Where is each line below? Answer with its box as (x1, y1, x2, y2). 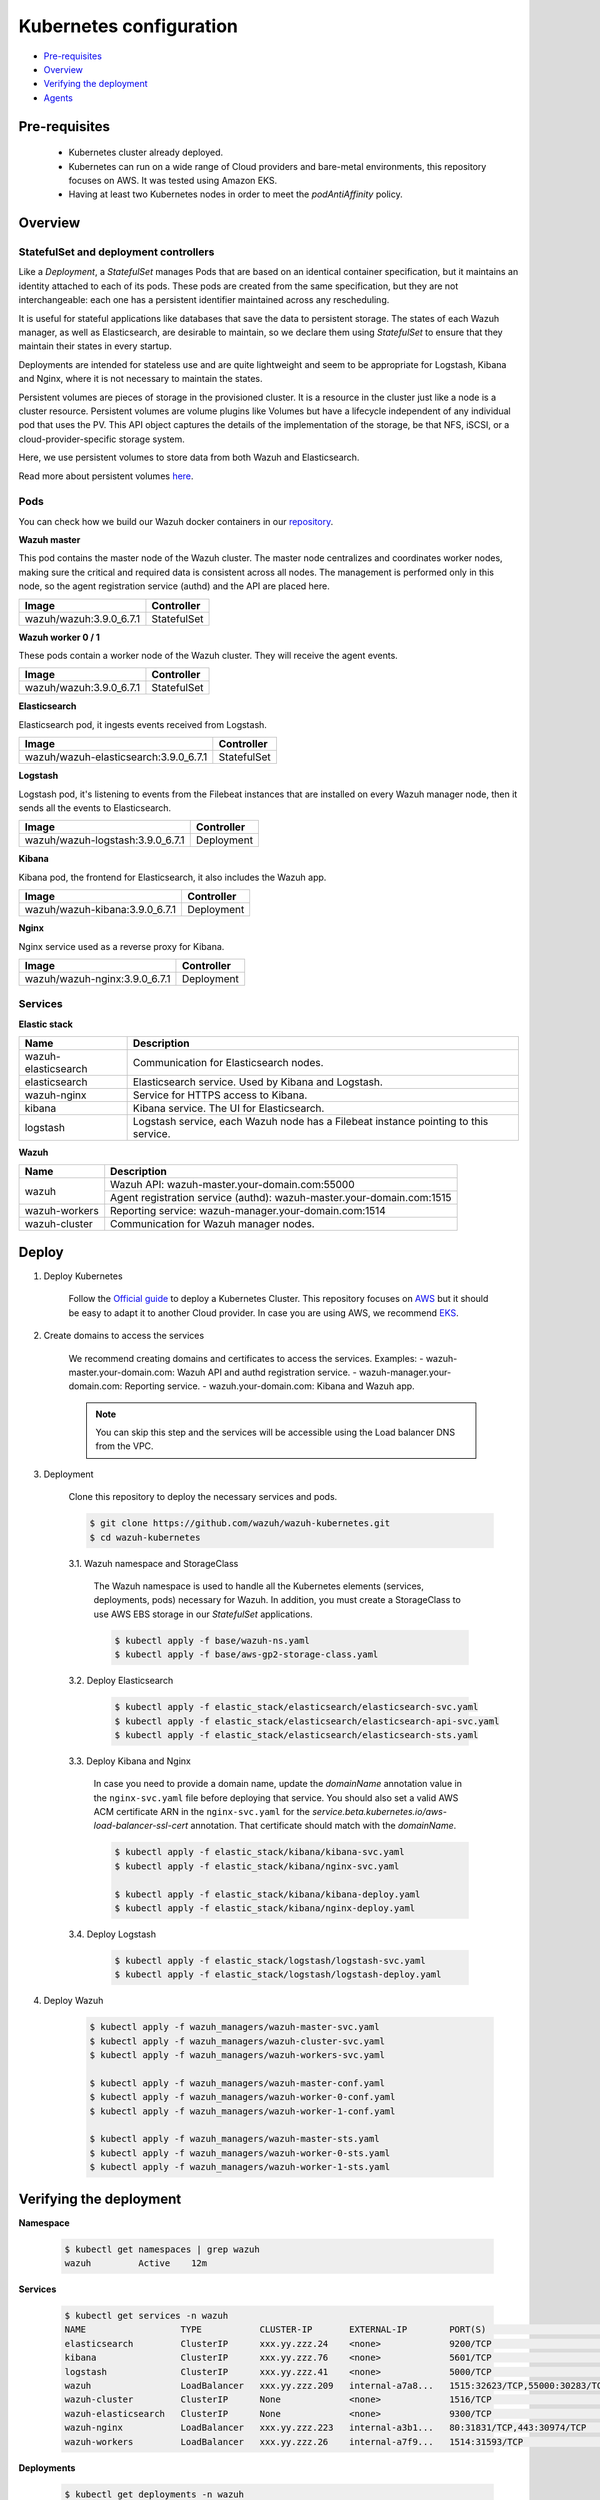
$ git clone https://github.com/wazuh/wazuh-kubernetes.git (89, 1518, 391, 1529)
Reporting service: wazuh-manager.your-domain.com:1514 (110, 1204, 387, 1218)
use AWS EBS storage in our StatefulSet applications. (93, 1608, 314, 1620)
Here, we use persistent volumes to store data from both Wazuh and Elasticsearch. (18, 451, 360, 464)
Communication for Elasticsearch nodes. (132, 1056, 324, 1070)
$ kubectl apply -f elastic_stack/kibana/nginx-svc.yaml (114, 1860, 400, 1872)
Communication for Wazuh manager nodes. (110, 1217, 315, 1231)
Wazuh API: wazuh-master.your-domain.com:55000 (110, 1178, 355, 1192)
